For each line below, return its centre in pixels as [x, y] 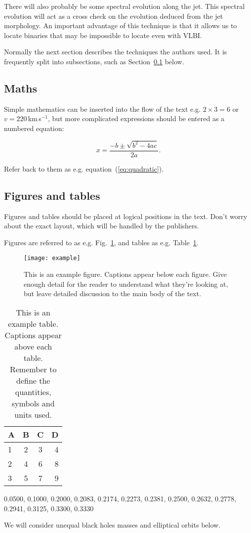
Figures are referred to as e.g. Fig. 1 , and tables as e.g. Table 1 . [101, 242]
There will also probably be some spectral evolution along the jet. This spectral [125, 6]
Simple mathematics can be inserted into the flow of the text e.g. [102, 109]
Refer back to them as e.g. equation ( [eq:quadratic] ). [84, 168]
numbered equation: [34, 128]
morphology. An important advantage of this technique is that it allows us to [121, 25]
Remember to [33, 369]
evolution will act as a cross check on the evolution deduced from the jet [114, 16]
